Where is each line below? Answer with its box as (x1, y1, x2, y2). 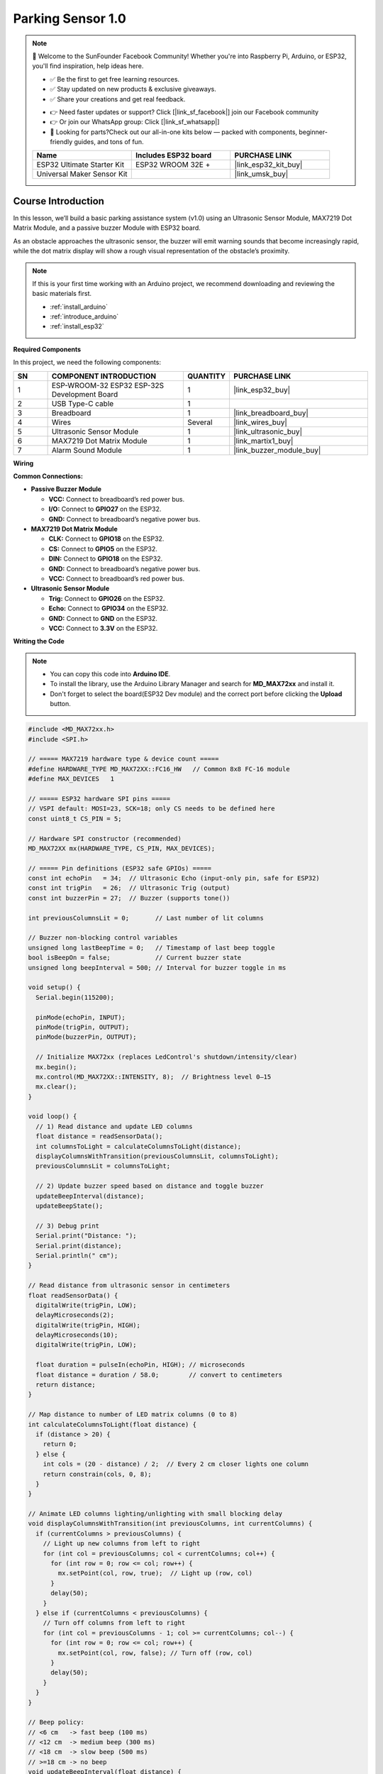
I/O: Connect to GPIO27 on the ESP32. (48, 505, 162, 514)
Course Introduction (13, 195, 104, 207)
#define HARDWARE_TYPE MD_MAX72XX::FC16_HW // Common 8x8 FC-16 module (28, 765, 290, 773)
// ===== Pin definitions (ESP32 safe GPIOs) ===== (28, 864, 212, 872)
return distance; (35, 1381, 96, 1389)
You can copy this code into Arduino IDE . (50, 670, 171, 678)
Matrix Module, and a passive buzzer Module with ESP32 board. (13, 224, 201, 232)
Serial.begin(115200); (35, 993, 115, 1001)
